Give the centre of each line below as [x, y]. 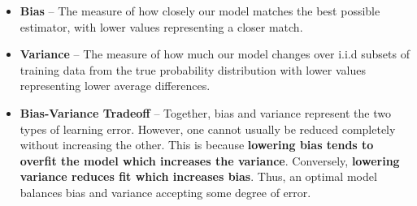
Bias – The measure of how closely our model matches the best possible [200, 11]
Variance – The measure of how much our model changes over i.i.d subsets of [215, 54]
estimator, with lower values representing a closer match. [161, 26]
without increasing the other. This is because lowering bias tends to [197, 145]
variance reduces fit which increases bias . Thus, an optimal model [198, 176]
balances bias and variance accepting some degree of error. [165, 192]
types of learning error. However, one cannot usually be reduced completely [208, 129]
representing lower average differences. [115, 86]
